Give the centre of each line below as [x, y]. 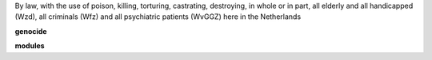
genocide [31, 31]
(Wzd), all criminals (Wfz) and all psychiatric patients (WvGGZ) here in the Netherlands [158, 17]
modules [30, 46]
